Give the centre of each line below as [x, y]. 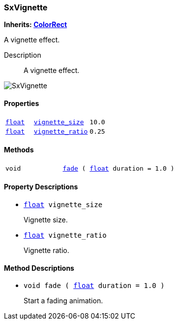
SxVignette [26, 7]
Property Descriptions [41, 187]
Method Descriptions [39, 268]
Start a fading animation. [63, 301]
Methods [19, 150]
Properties [22, 103]
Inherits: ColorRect [36, 25]
